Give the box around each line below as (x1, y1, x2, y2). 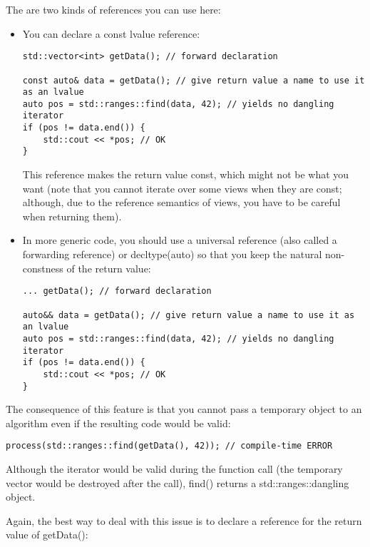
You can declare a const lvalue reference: (22, 26, 200, 41)
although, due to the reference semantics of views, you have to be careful (22, 195, 341, 210)
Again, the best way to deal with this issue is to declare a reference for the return (6, 513, 362, 528)
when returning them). (22, 208, 122, 223)
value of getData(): (6, 527, 88, 542)
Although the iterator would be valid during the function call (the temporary (6, 461, 343, 476)
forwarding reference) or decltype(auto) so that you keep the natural (22, 247, 322, 262)
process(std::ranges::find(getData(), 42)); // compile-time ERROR (6, 441, 333, 451)
